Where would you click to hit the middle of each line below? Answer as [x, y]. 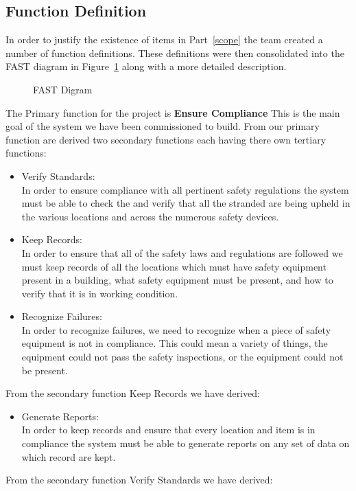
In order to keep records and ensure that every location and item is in [168, 430]
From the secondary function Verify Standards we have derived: [139, 480]
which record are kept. [69, 456]
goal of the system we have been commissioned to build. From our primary [163, 126]
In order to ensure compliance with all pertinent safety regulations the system [185, 189]
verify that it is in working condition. [100, 293]
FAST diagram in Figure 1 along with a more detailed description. [146, 66]
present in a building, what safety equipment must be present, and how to [177, 280]
